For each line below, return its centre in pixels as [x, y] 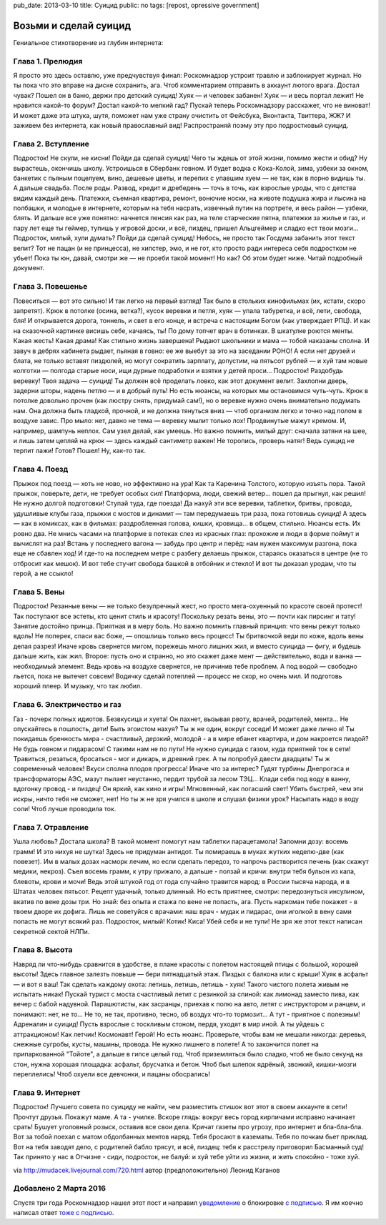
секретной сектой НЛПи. [51, 931]
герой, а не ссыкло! [43, 574]
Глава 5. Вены [39, 592]
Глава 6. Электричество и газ [67, 705]
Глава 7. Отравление [51, 827]
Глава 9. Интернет [47, 1092]
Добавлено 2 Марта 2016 [60, 1189]
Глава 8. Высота [43, 950]
